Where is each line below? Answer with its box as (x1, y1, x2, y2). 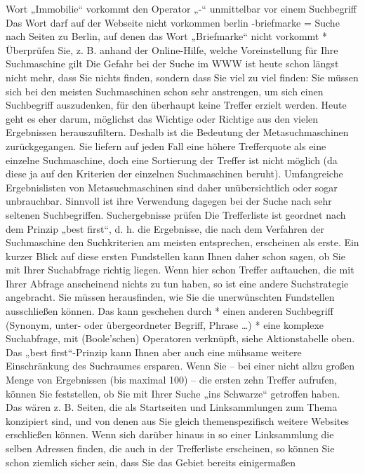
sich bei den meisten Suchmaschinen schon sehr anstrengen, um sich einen (6, 83, 324, 98)
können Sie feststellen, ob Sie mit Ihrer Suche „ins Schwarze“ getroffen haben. (6, 386, 340, 400)
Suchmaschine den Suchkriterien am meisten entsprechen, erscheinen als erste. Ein (6, 235, 359, 250)
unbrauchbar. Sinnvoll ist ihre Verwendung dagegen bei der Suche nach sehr (6, 194, 332, 208)
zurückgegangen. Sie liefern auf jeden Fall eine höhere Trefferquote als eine (6, 138, 326, 153)
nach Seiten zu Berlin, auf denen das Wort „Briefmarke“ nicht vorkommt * (6, 29, 327, 43)
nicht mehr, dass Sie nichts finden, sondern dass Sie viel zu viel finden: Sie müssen (6, 69, 359, 84)
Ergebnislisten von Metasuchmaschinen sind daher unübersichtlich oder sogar (6, 180, 338, 194)
